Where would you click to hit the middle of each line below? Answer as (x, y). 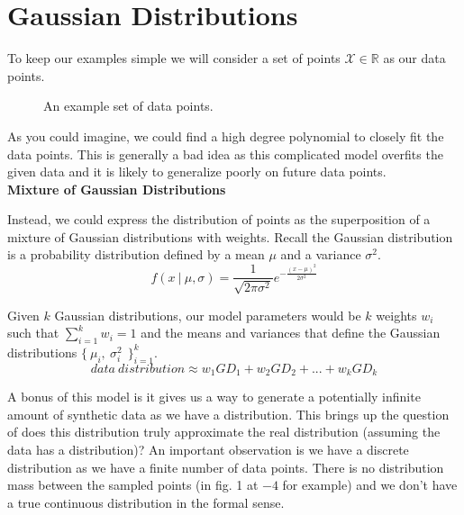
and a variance (321, 254)
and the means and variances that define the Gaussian (291, 333)
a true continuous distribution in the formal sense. (146, 502)
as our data (414, 58)
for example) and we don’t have (370, 485)
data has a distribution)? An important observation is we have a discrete (208, 449)
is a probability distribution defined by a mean (136, 254)
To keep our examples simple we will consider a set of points (174, 58)
